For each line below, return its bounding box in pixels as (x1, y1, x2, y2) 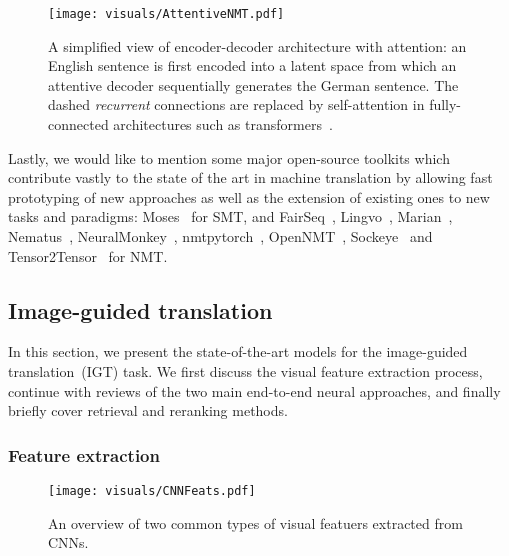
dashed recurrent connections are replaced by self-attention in (48, 94, 425, 115)
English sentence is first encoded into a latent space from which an (48, 55, 457, 76)
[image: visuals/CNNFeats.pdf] (48, 483, 256, 498)
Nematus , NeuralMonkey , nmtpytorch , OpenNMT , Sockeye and (8, 226, 433, 246)
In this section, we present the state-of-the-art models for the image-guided (8, 341, 468, 362)
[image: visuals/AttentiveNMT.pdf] (48, 7, 285, 21)
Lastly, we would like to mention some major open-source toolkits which (8, 147, 450, 168)
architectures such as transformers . (113, 114, 333, 135)
